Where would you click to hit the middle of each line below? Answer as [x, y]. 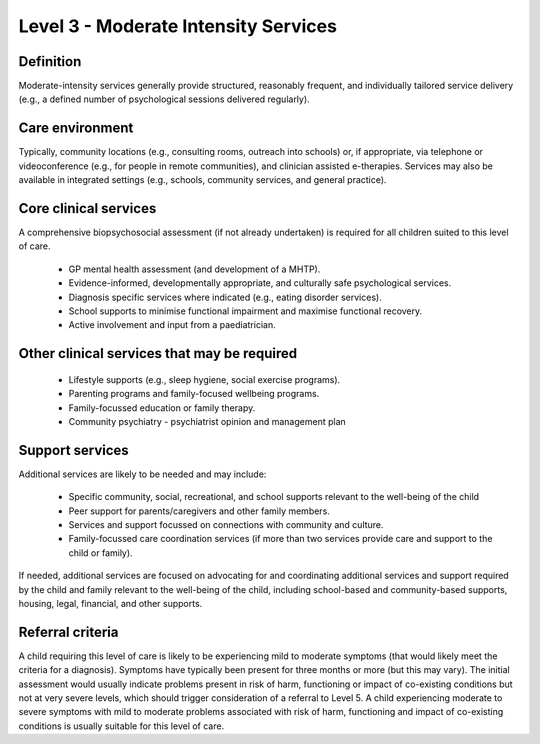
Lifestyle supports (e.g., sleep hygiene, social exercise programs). [204, 379]
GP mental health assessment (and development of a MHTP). [194, 269]
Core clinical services [87, 208]
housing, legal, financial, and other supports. [110, 603]
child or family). [101, 552]
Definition [50, 61]
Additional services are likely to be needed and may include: [142, 474]
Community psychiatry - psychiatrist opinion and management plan [207, 421]
